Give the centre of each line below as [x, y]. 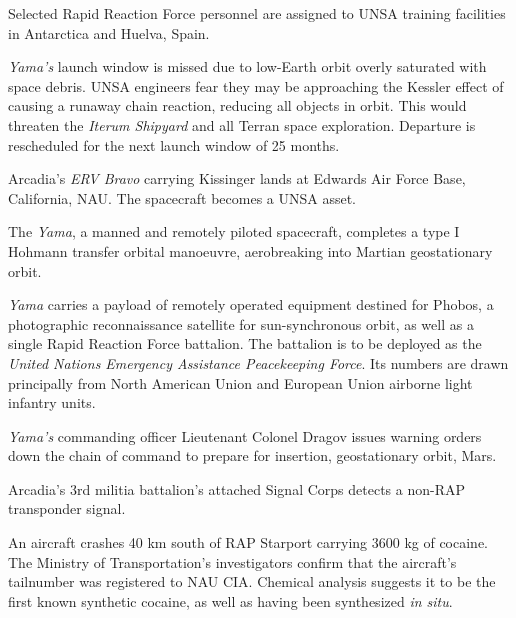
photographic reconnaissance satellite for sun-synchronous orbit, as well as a [241, 323]
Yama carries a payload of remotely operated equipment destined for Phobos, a [251, 304]
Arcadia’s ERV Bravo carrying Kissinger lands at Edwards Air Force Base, [237, 178]
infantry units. [52, 402]
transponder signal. [67, 508]
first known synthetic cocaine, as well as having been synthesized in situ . [230, 600]
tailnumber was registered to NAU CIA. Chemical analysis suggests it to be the [252, 581]
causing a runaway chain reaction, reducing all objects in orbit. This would [237, 105]
